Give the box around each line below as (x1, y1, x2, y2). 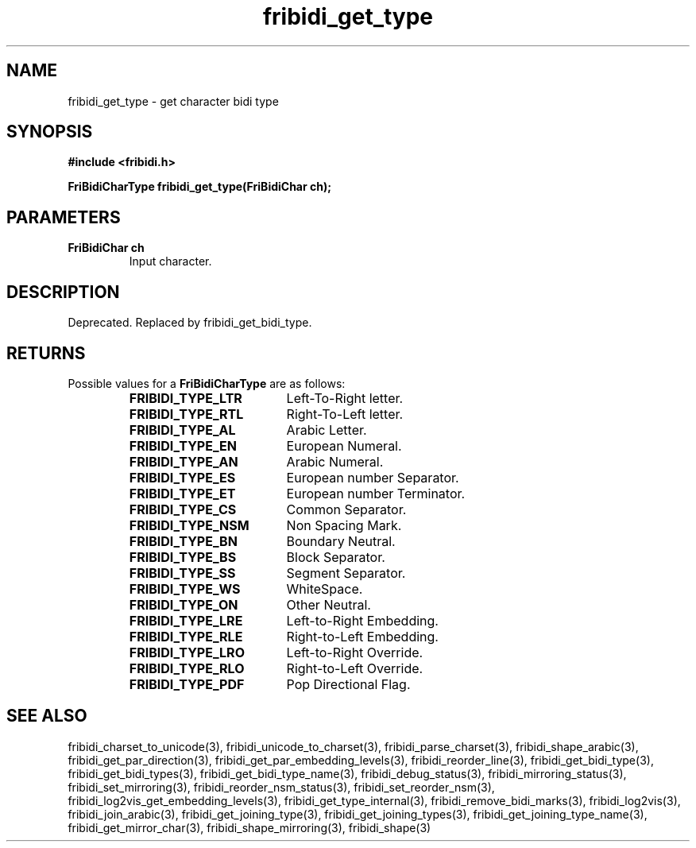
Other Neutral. (286, 596, 371, 613)
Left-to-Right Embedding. (286, 612, 439, 629)
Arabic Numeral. (286, 453, 384, 470)
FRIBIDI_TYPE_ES (129, 469, 236, 486)
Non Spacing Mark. (286, 517, 402, 533)
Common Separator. (286, 501, 407, 517)
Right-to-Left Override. (286, 660, 423, 676)
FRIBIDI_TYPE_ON (129, 596, 238, 613)
